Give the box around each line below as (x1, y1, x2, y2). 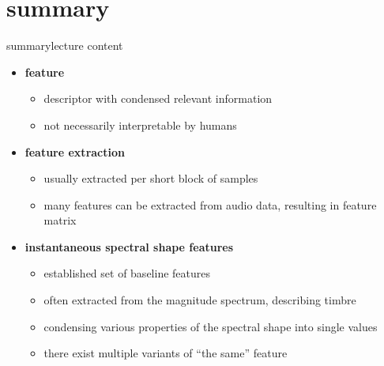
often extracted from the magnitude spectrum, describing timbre (43, 292, 356, 308)
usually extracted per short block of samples (43, 170, 258, 187)
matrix (43, 212, 77, 228)
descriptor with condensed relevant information (43, 90, 273, 107)
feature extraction (24, 143, 125, 160)
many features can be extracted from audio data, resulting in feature (43, 196, 377, 213)
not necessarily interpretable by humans (43, 116, 237, 133)
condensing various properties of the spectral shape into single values (43, 318, 378, 334)
